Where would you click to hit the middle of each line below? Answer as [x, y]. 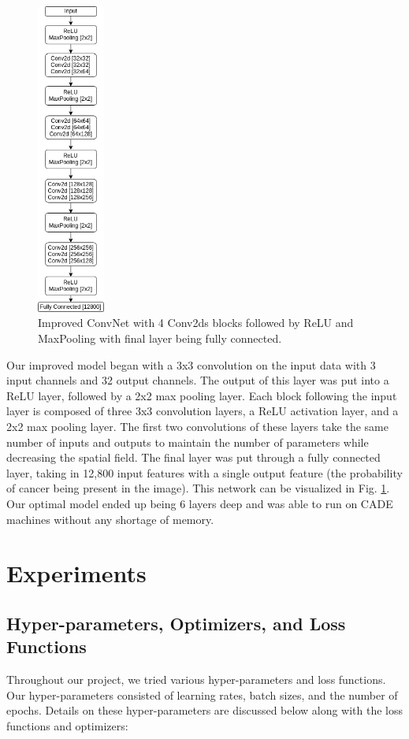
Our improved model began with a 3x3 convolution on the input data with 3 [191, 364]
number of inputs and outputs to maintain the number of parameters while [188, 442]
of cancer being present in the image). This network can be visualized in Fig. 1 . [198, 488]
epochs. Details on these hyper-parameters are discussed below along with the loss [205, 710]
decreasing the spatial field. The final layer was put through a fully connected [193, 457]
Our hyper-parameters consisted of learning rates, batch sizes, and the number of [202, 694]
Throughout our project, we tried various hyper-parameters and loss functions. [196, 680]
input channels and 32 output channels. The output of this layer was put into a [198, 380]
